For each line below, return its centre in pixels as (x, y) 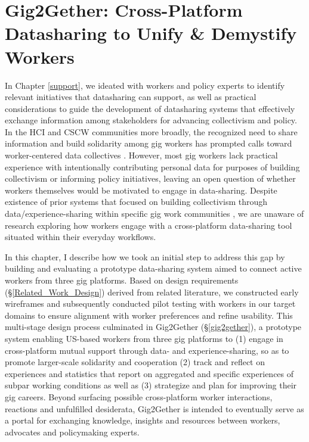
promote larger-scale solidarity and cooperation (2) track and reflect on (135, 362)
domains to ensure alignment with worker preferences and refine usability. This (149, 315)
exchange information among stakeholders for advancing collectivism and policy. (151, 120)
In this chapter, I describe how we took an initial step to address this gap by (145, 256)
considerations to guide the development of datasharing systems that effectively (150, 108)
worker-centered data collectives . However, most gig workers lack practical (141, 155)
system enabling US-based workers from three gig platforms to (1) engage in (144, 338)
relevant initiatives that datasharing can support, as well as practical (131, 97)
